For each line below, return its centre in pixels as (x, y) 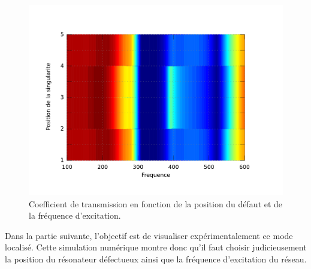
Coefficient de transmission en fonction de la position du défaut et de (156, 203)
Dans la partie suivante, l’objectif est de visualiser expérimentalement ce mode (149, 235)
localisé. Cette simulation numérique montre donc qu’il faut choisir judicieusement (156, 247)
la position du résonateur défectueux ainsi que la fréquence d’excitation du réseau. (156, 259)
